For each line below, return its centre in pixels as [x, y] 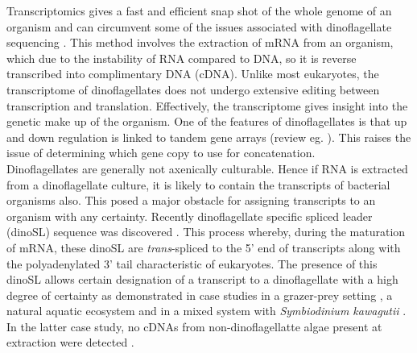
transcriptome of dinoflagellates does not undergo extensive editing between [193, 89]
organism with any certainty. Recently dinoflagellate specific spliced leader [190, 216]
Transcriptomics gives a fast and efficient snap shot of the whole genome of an [199, 10]
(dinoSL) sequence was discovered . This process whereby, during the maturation [206, 232]
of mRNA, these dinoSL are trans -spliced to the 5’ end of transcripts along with [204, 247]
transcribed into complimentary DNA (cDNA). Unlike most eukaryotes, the [193, 74]
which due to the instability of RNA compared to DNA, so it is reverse [182, 58]
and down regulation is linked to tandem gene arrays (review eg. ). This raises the [209, 137]
